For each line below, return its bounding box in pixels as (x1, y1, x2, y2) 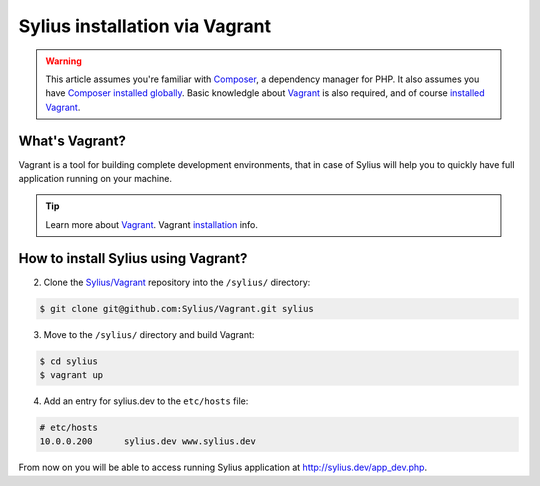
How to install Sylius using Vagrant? (18, 250, 248, 267)
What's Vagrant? (18, 132, 127, 149)
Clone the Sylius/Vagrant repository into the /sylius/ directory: (43, 276, 311, 288)
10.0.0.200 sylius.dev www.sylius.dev (39, 436, 257, 447)
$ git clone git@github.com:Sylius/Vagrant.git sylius (39, 303, 314, 314)
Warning (45, 55, 82, 67)
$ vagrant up (39, 370, 104, 381)
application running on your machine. (18, 173, 172, 185)
